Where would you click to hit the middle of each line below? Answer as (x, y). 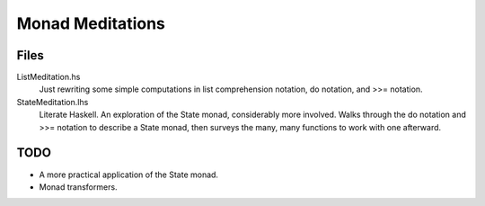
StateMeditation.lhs (53, 102)
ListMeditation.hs (48, 77)
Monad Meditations (91, 23)
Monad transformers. (78, 187)
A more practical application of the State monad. (129, 175)
